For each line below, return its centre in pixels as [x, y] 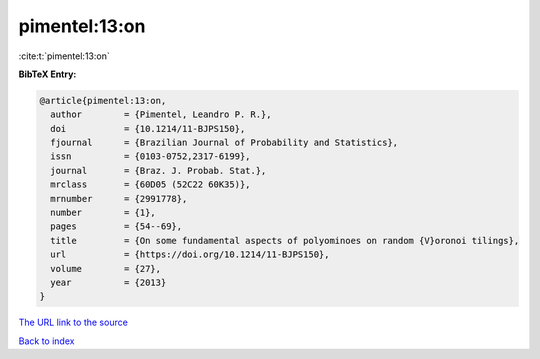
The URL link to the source [73, 322]
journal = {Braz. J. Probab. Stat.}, [158, 170]
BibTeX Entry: [47, 74]
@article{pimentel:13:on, [103, 100]
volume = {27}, [106, 268]
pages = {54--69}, [116, 226]
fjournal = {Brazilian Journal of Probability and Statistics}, [224, 143]
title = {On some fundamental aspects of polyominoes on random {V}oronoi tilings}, [285, 240]
